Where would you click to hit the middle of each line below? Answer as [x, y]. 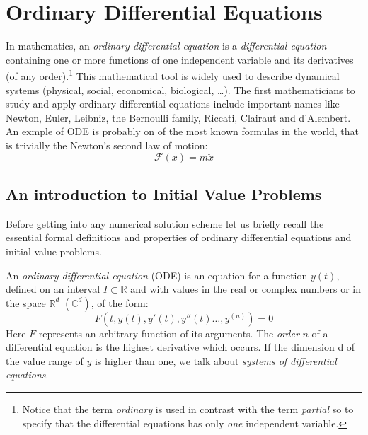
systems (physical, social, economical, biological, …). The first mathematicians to [180, 89]
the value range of [45, 360]
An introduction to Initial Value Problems [164, 193]
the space [26, 302]
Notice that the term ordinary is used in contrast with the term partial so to [188, 409]
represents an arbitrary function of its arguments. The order [169, 333]
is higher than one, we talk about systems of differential [215, 360]
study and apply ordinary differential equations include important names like [173, 104]
